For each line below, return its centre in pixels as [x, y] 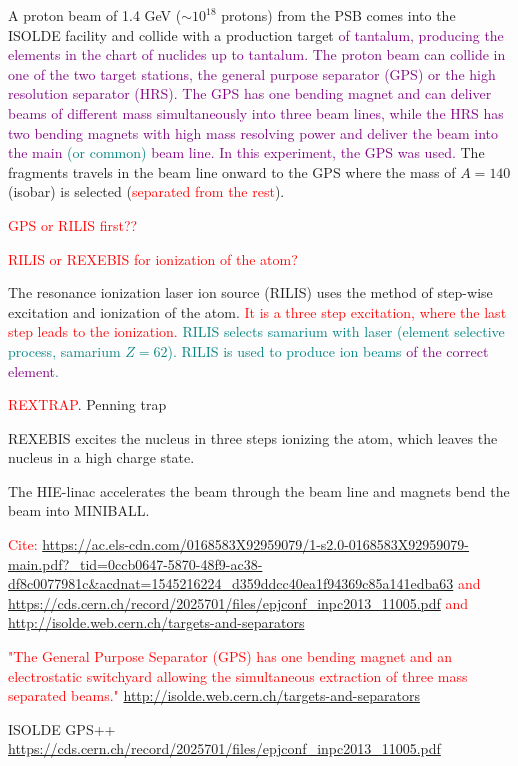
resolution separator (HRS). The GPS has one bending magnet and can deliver [250, 93]
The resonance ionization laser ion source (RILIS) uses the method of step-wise [250, 292]
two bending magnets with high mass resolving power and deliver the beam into [253, 132]
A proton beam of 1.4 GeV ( [95, 15]
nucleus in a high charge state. [101, 457]
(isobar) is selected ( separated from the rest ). [146, 191]
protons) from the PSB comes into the [338, 15]
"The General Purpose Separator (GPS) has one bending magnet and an [230, 656]
